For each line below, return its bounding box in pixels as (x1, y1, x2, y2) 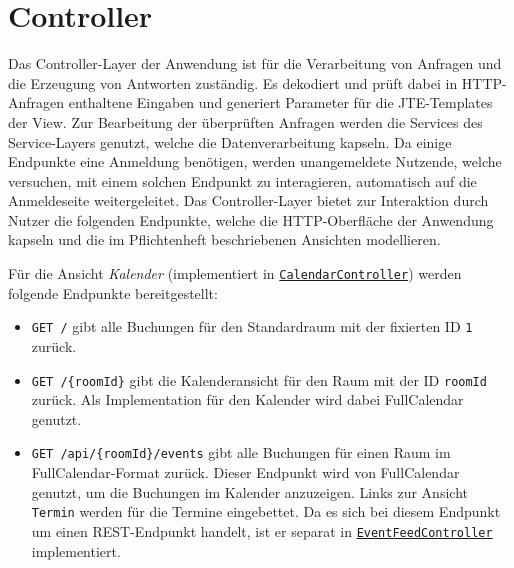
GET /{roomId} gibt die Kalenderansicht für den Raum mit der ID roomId (31, 369, 487, 390)
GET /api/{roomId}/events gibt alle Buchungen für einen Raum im (31, 442, 451, 463)
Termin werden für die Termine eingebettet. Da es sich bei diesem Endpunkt (31, 501, 501, 522)
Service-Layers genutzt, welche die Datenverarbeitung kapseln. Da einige (8, 131, 452, 152)
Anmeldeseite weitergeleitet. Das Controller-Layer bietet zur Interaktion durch (8, 190, 489, 211)
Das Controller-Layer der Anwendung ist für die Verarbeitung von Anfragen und (8, 53, 502, 74)
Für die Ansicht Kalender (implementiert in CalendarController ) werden (8, 263, 462, 284)
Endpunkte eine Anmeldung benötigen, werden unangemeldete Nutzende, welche (8, 151, 502, 172)
